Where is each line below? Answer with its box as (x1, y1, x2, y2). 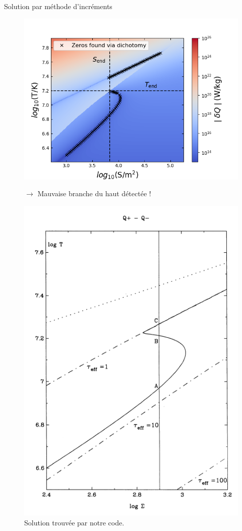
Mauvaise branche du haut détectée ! (37, 188, 151, 199)
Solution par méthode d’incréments (4, 1, 112, 11)
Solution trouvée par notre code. (24, 517, 125, 527)
